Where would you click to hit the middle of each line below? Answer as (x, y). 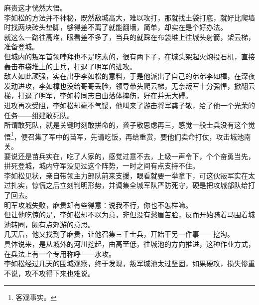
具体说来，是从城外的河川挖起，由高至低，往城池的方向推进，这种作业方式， (129, 243)
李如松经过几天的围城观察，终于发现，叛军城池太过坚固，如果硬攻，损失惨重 (129, 263)
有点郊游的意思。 (66, 224)
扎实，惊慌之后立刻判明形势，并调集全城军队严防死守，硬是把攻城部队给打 (133, 185)
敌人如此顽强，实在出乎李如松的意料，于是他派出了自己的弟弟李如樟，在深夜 (129, 76)
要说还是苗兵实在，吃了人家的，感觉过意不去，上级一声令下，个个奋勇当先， (129, 156)
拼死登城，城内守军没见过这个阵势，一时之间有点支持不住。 (102, 166)
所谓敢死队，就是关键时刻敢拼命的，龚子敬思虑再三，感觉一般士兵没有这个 (126, 125)
